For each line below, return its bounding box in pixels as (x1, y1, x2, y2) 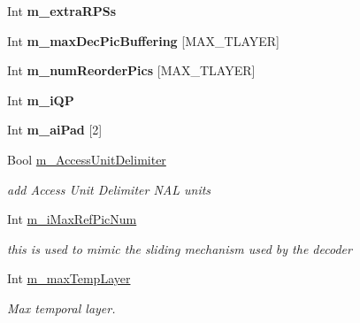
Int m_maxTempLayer (7, 269, 131, 288)
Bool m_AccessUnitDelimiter (7, 150, 166, 168)
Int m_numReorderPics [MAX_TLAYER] (7, 61, 256, 80)
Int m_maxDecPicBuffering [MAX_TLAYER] (7, 31, 280, 50)
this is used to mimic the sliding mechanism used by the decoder (7, 239, 352, 258)
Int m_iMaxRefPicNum (7, 210, 137, 228)
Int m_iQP (7, 90, 74, 109)
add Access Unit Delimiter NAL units (7, 180, 211, 198)
